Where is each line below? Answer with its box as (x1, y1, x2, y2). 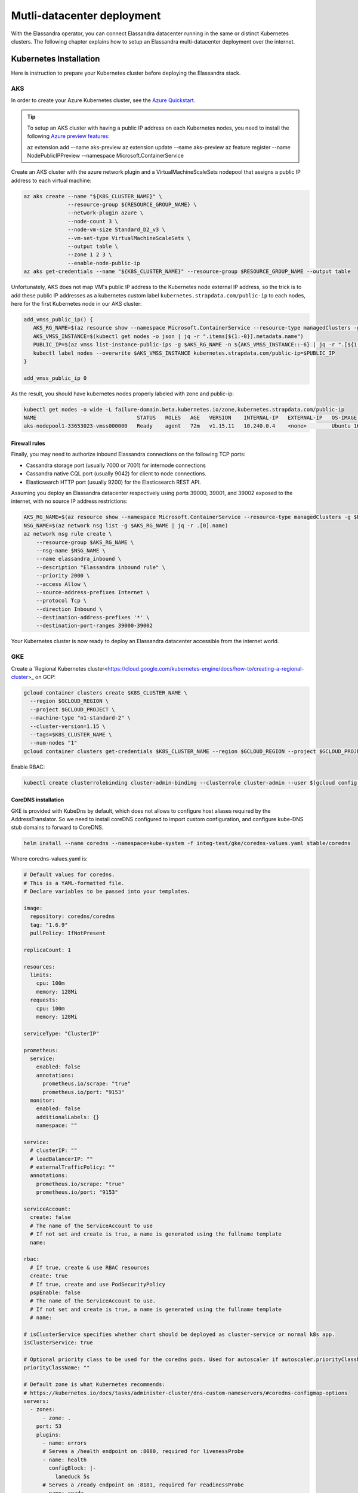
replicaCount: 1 (23, 947, 72, 953)
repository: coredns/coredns (30, 913, 116, 920)
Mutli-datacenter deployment (11, 9, 161, 22)
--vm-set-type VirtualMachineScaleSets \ (67, 235, 191, 241)
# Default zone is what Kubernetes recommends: (23, 1381, 165, 1388)
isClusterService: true (23, 1340, 94, 1346)
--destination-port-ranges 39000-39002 (36, 622, 153, 629)
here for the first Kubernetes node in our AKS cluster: (11, 300, 143, 307)
